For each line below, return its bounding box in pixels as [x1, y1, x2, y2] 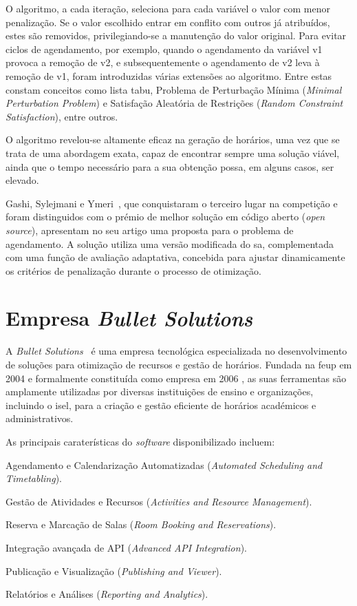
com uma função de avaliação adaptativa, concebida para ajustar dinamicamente [6, 250, 345, 264]
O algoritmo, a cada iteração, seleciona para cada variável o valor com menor [6, 1, 330, 15]
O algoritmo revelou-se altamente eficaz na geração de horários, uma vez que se [6, 132, 340, 147]
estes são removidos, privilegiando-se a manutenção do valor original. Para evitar [6, 28, 347, 43]
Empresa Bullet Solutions [6, 304, 253, 333]
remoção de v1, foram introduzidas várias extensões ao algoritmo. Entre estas [6, 68, 332, 83]
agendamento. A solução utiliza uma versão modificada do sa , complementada [6, 236, 334, 251]
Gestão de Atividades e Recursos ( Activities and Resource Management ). [6, 494, 312, 508]
